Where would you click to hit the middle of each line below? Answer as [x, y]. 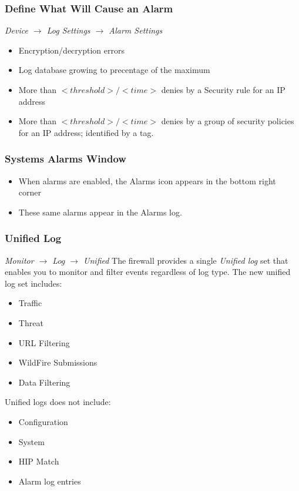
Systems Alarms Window [65, 159]
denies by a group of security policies [228, 121]
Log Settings [68, 30]
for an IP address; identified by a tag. [86, 132]
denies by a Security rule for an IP [223, 89]
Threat [31, 322]
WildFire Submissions [58, 362]
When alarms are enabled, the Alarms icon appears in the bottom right [147, 180]
